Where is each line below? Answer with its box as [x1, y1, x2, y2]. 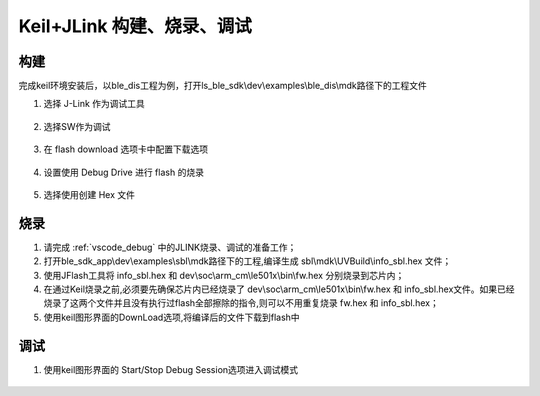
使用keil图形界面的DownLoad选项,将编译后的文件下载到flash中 [43, 311, 300, 323]
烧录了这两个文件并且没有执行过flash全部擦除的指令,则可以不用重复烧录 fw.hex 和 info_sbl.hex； [43, 297, 439, 309]
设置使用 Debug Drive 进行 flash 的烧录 [43, 166, 205, 178]
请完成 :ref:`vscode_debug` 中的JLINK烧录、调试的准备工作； [43, 241, 297, 253]
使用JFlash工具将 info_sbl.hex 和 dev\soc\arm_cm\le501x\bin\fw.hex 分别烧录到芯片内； [43, 269, 405, 281]
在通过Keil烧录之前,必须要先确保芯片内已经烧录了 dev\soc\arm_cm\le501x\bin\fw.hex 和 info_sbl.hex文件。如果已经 [43, 283, 515, 295]
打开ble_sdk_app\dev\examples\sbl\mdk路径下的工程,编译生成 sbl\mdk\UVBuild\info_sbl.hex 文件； [43, 255, 452, 267]
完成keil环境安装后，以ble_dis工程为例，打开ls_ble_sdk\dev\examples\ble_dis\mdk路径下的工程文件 [18, 80, 427, 92]
